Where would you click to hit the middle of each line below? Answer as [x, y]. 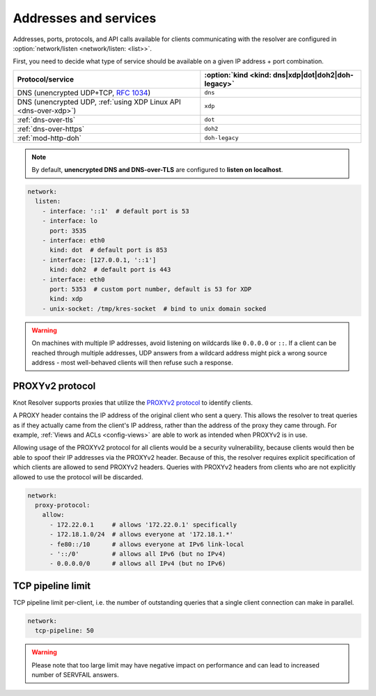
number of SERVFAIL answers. [75, 674]
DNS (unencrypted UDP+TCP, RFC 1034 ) [84, 93]
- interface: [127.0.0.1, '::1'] [99, 260]
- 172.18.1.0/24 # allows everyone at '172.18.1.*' [141, 534]
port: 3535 [68, 231]
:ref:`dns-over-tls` [46, 120]
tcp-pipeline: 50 [64, 631]
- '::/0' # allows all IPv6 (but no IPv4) [138, 554]
